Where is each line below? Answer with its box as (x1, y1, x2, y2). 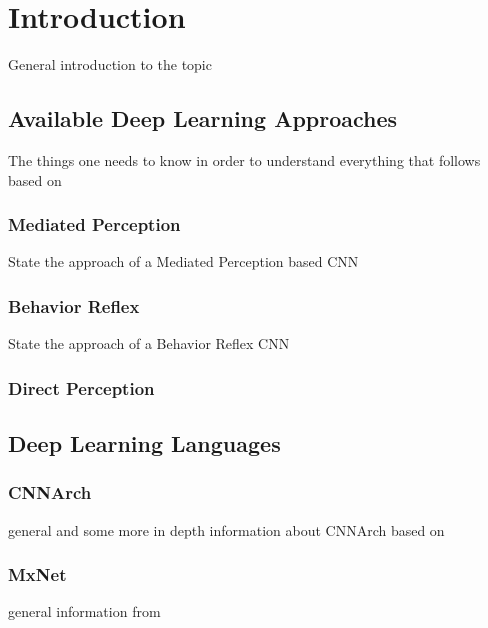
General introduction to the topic (8, 54, 212, 75)
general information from (8, 601, 161, 622)
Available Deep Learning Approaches (8, 103, 398, 134)
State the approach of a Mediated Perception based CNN (8, 251, 359, 272)
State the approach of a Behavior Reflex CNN (8, 333, 290, 354)
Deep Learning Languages (8, 427, 281, 458)
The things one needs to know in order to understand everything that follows (8, 149, 481, 170)
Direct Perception (8, 375, 155, 400)
